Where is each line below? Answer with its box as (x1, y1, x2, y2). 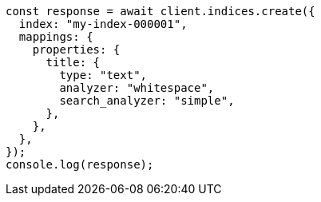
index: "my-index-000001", (18, 18, 188, 30)
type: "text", (59, 69, 148, 81)
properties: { (32, 43, 121, 56)
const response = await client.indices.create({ (6, 5, 315, 18)
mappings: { (18, 30, 93, 43)
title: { (46, 56, 101, 69)
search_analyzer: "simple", (59, 94, 235, 107)
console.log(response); (6, 158, 154, 171)
